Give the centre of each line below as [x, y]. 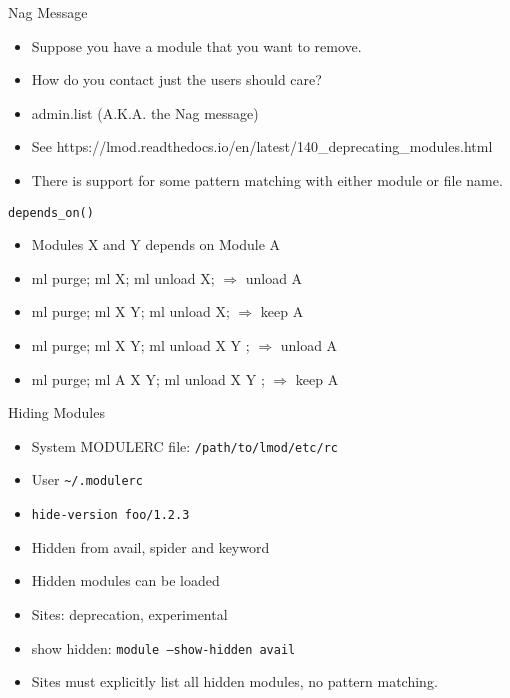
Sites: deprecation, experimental [129, 613]
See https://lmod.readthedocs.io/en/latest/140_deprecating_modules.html [262, 146]
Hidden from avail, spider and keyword [150, 546]
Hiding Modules [56, 412]
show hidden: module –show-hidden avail [163, 647]
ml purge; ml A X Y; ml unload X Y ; [148, 378]
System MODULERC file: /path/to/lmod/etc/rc [184, 445]
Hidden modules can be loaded [125, 580]
